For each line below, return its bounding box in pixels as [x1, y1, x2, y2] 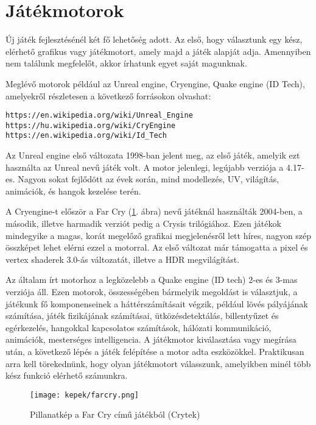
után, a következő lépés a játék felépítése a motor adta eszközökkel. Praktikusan [5, 345, 304, 357]
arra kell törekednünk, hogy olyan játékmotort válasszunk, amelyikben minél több [5, 357, 311, 370]
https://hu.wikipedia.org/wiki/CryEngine [5, 121, 176, 130]
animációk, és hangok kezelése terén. [5, 184, 141, 197]
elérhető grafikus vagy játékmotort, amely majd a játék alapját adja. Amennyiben [5, 45, 311, 57]
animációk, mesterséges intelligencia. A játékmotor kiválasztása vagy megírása [5, 333, 297, 346]
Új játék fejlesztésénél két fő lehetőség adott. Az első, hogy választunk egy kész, [5, 33, 303, 46]
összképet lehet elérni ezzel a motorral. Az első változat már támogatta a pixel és [5, 241, 308, 254]
